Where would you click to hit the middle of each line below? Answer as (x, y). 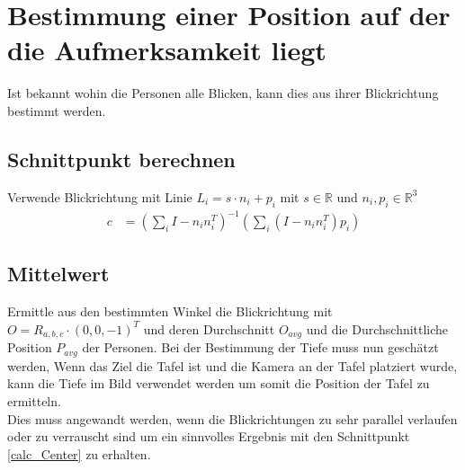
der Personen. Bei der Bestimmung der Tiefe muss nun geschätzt (260, 347)
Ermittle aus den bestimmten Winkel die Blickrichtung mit (170, 311)
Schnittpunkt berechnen (121, 159)
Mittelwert (58, 274)
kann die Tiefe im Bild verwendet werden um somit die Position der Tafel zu (219, 383)
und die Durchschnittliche (377, 328)
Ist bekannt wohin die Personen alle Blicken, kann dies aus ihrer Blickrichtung (223, 93)
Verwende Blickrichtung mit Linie (100, 196)
